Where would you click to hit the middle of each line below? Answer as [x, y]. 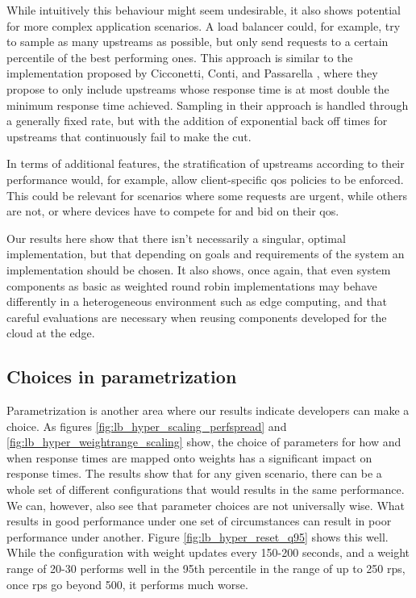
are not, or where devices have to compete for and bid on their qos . [173, 211]
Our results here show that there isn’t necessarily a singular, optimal [176, 238]
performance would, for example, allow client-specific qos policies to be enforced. [205, 179]
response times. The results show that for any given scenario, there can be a [194, 473]
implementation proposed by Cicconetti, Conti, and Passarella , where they [192, 73]
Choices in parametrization [122, 376]
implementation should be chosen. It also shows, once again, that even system [199, 269]
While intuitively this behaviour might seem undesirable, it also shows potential [204, 10]
